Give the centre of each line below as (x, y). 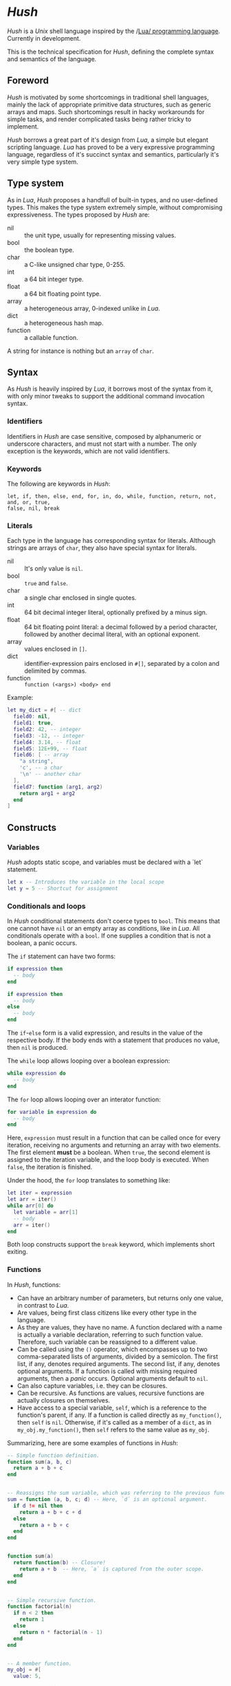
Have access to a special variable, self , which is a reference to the (112, 1407)
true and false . (46, 583)
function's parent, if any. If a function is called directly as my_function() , (119, 1415)
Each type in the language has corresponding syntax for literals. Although (111, 541)
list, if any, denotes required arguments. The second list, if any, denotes (118, 1363)
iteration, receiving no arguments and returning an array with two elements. (114, 1145)
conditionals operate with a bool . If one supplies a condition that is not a (109, 936)
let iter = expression (40, 1193)
